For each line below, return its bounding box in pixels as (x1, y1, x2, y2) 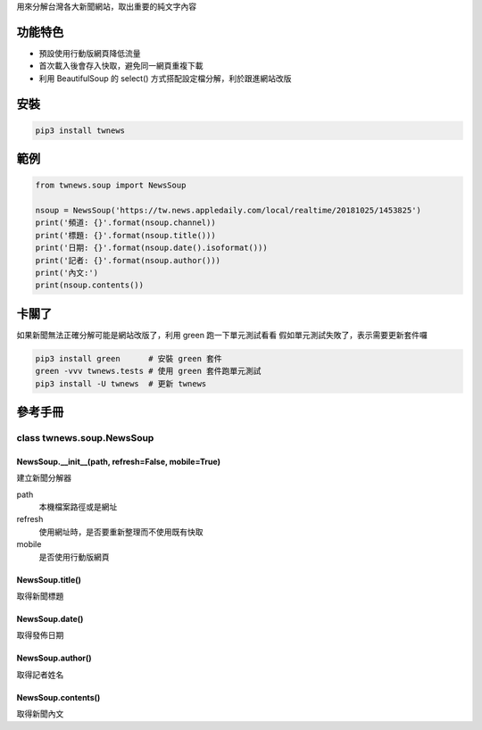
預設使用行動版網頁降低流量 (38, 47, 141, 58)
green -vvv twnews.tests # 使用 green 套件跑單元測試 (35, 366, 262, 377)
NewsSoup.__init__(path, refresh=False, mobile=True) (16, 456, 220, 467)
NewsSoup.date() (16, 613, 84, 624)
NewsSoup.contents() (16, 692, 101, 702)
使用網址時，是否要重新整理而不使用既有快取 (38, 527, 204, 537)
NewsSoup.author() (16, 652, 93, 664)
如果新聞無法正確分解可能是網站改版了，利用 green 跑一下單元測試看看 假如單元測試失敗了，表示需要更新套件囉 (16, 329, 428, 340)
